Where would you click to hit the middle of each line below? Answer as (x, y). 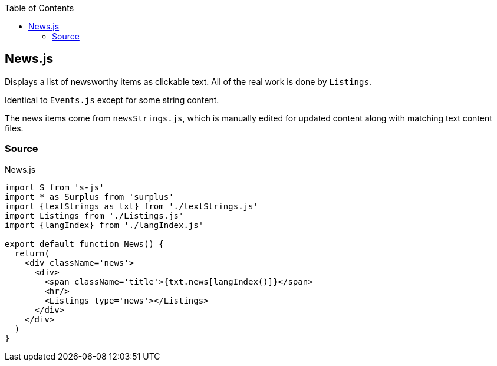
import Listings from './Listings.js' (94, 215)
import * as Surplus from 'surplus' (89, 197)
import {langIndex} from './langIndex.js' (104, 225)
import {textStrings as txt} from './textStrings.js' (131, 206)
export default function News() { (84, 244)
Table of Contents (40, 8)
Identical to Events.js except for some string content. (112, 100)
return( (32, 253)
